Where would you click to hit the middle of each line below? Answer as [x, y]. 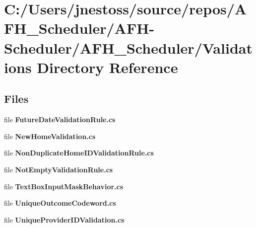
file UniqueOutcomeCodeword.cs [60, 203]
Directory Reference [107, 67]
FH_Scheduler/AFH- [79, 28]
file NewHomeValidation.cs [50, 136]
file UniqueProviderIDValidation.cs [64, 219]
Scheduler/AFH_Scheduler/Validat [128, 47]
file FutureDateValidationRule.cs [60, 119]
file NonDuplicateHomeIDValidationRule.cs [79, 153]
